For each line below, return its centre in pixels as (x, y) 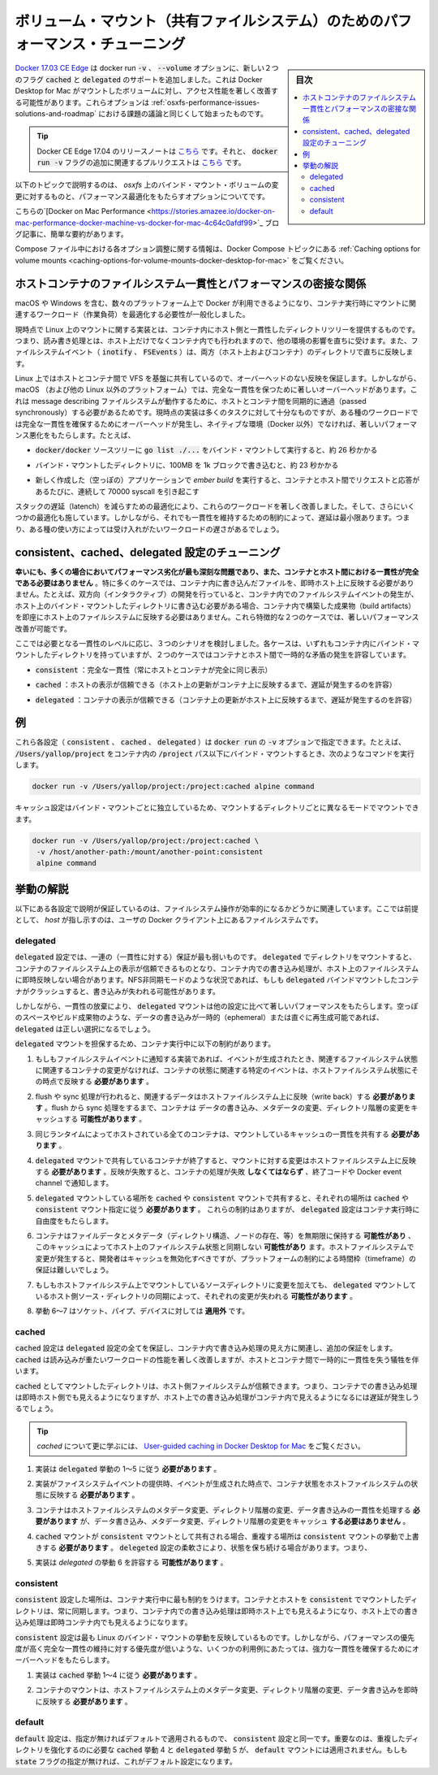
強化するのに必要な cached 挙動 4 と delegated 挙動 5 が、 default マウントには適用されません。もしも (229, 1750)
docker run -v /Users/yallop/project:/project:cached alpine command (173, 787)
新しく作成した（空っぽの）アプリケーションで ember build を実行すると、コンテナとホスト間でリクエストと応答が (228, 480)
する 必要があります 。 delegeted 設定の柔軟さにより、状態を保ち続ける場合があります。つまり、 (207, 1547)
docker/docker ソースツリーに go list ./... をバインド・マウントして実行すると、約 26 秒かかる (206, 450)
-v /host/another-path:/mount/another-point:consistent (150, 852)
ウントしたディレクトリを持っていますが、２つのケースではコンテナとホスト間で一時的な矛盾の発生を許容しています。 (213, 655)
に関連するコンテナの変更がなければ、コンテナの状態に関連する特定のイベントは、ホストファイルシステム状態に (223, 1070)
